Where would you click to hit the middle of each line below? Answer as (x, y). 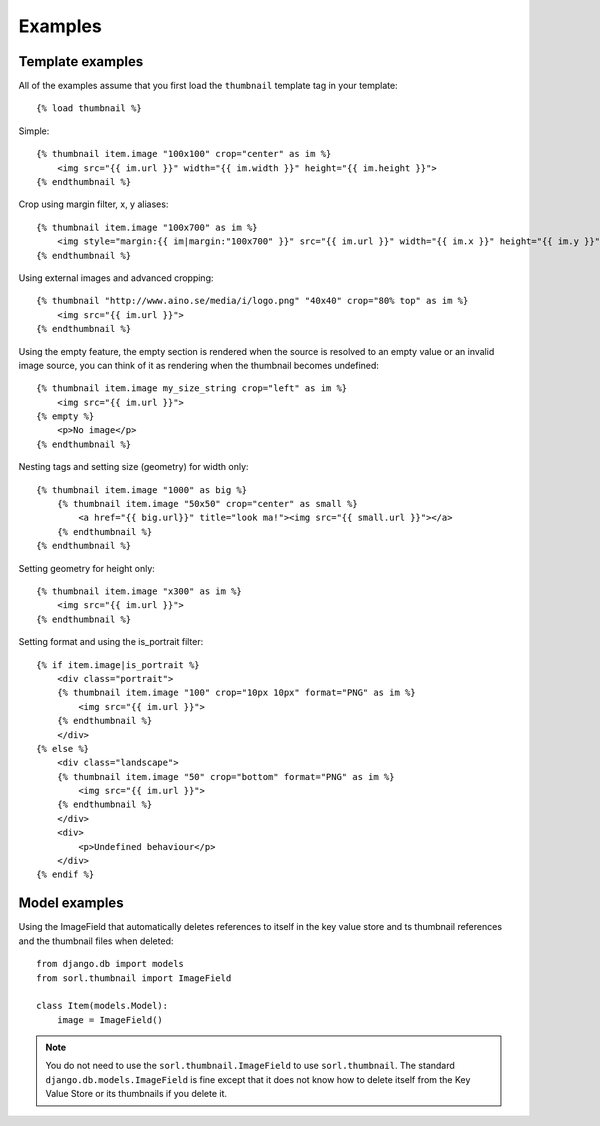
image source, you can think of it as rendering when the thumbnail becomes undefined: (199, 365)
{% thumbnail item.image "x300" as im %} (139, 591)
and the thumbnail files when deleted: (96, 941)
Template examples (81, 61)
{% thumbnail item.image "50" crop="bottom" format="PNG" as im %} (225, 776)
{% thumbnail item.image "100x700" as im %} (147, 227)
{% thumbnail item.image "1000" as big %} (142, 489)
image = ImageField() (110, 1019)
